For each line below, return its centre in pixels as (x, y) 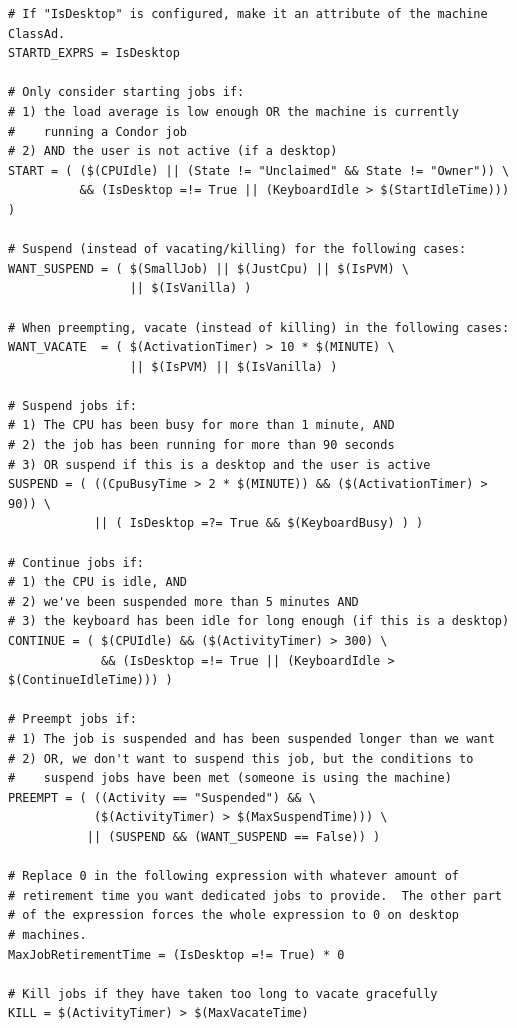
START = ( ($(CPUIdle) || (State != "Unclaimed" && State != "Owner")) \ (259, 170)
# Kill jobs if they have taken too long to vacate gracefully (223, 993)
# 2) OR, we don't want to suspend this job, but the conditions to (241, 758)
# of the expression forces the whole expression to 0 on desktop (234, 915)
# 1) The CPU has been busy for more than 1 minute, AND (201, 425)
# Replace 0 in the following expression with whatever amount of (234, 876)
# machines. (47, 934)
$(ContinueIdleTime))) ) (90, 680)
